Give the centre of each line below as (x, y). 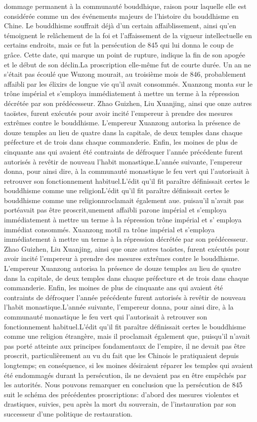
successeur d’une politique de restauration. (68, 413)
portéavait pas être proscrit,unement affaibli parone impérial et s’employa (115, 210)
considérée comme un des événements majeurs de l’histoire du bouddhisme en (121, 16)
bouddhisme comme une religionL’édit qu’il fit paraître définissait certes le (117, 190)
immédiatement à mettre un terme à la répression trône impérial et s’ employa (123, 220)
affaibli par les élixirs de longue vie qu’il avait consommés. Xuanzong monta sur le (128, 83)
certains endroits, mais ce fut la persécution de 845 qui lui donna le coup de (119, 45)
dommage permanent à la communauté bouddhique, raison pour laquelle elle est (125, 6)
